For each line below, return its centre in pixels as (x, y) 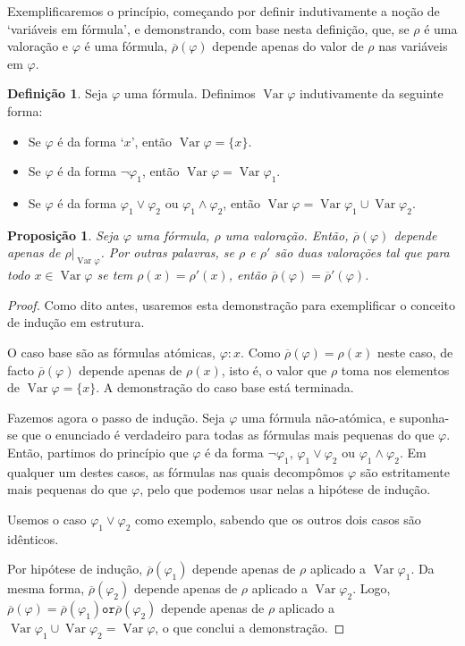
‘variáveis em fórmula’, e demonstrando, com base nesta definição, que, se (208, 28)
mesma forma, (46, 588)
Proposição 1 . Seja (63, 235)
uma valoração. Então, (287, 235)
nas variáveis (413, 46)
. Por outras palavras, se (167, 252)
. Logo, (372, 588)
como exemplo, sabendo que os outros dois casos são (278, 519)
